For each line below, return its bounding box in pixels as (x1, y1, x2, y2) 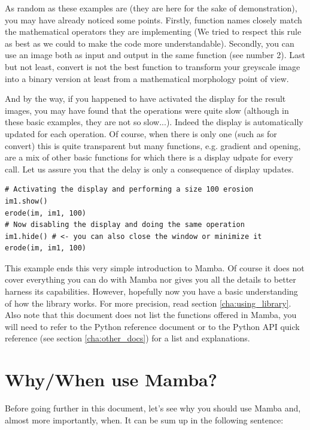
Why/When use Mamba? (5, 367, 217, 392)
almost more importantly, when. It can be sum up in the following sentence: (5, 413, 284, 426)
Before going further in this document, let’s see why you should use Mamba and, (5, 402, 301, 414)
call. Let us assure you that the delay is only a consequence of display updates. (5, 162, 294, 175)
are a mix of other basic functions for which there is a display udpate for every (5, 151, 293, 163)
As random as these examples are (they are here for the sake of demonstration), (5, 2, 297, 14)
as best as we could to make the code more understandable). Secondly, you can (5, 37, 294, 49)
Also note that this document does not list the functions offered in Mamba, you (5, 308, 297, 321)
